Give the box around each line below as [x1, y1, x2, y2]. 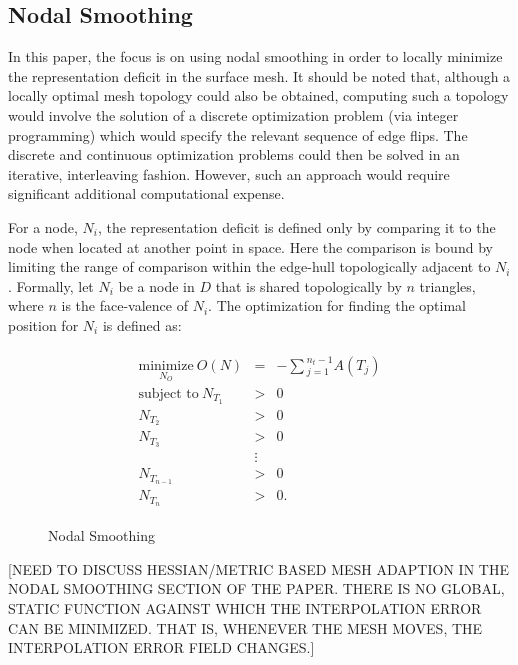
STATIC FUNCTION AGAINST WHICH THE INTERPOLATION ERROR [8, 597, 482, 618]
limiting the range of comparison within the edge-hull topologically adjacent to [8, 256, 491, 277]
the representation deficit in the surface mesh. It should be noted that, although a [8, 65, 511, 86]
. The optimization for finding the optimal [208, 295, 466, 316]
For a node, [8, 216, 78, 237]
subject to [138, 386, 199, 401]
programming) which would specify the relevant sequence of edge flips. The [8, 124, 468, 145]
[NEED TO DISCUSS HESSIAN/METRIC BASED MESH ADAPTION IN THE [8, 558, 509, 579]
